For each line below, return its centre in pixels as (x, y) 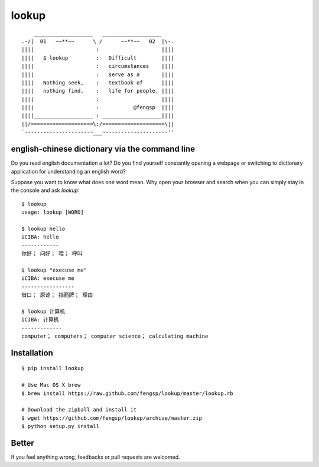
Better (23, 443)
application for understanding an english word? (69, 171)
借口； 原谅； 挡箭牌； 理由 (57, 295)
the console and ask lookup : (45, 190)
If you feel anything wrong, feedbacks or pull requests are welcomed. (95, 457)
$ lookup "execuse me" (54, 270)
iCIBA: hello (40, 237)
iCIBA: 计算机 (40, 320)
